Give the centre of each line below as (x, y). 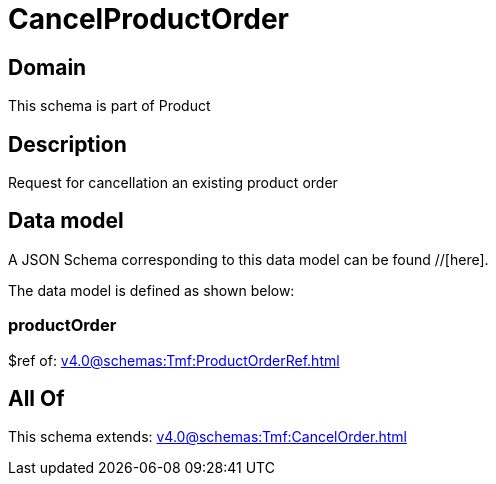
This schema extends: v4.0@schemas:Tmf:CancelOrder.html (207, 437)
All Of (36, 399)
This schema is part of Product (109, 106)
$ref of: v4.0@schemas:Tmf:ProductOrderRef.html (174, 360)
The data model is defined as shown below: (151, 290)
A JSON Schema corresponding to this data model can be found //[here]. (248, 259)
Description (67, 144)
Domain (47, 67)
